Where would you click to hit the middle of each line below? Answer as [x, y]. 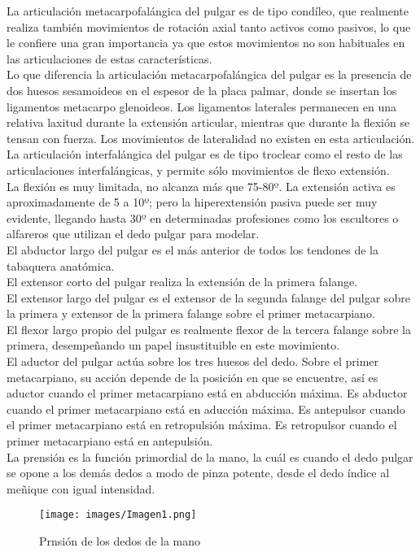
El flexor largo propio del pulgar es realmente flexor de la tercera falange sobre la [209, 329]
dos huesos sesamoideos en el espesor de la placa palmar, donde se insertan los [202, 90]
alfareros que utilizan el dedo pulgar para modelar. [133, 234]
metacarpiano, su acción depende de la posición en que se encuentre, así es [192, 377]
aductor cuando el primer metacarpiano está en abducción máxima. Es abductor [207, 393]
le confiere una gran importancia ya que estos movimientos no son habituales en [206, 43]
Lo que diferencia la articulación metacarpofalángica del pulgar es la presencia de [209, 74]
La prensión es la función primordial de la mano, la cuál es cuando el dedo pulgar [210, 456]
